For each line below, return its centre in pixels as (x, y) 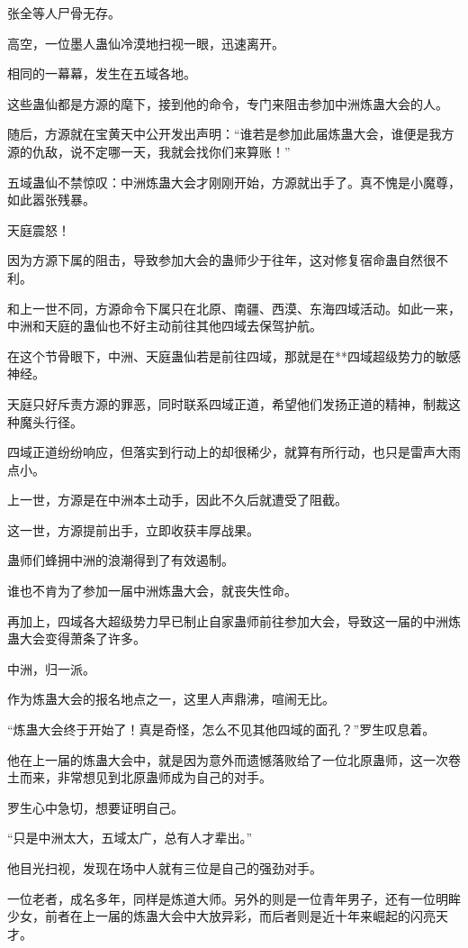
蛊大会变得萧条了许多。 (76, 638)
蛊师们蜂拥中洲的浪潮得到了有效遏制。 (121, 560)
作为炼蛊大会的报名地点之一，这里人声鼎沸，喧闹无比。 (171, 699)
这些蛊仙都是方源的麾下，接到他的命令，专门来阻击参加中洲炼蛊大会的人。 (228, 103)
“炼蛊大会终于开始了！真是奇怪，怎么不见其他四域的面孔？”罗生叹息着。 (221, 729)
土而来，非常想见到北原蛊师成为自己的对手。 (139, 777)
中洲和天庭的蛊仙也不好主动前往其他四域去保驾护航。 (165, 326)
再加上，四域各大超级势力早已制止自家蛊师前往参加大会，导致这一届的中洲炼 (234, 620)
